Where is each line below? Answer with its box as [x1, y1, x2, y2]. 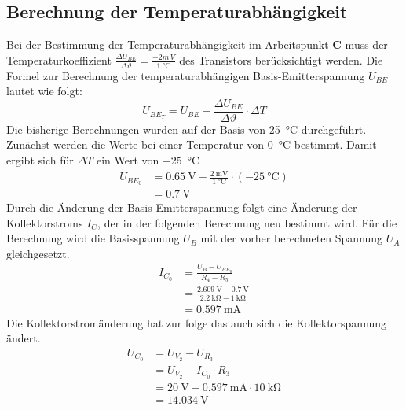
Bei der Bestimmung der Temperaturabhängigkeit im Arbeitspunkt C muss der [6, 36, 388, 53]
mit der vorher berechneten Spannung [200, 230, 383, 246]
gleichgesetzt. [6, 245, 70, 261]
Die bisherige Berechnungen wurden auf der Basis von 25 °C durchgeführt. [6, 120, 367, 137]
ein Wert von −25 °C [96, 152, 200, 168]
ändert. [6, 330, 41, 346]
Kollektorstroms [6, 214, 83, 231]
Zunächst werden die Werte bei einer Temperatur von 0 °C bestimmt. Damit [6, 136, 377, 153]
